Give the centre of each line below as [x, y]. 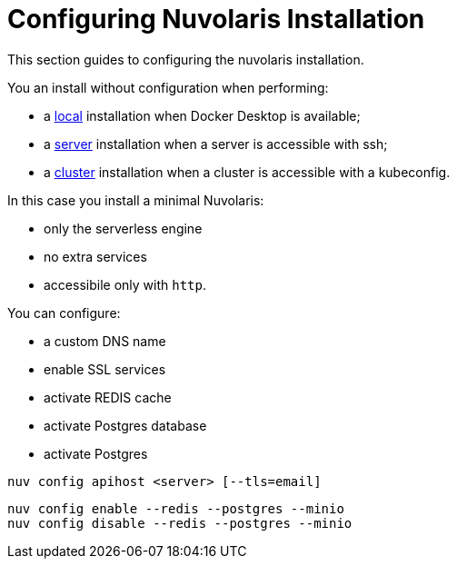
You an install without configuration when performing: [168, 87]
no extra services [95, 256]
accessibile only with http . [125, 284]
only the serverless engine [123, 228]
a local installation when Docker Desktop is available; [202, 115]
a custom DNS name [105, 341]
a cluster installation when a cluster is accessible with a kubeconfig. [247, 172]
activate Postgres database [125, 425]
